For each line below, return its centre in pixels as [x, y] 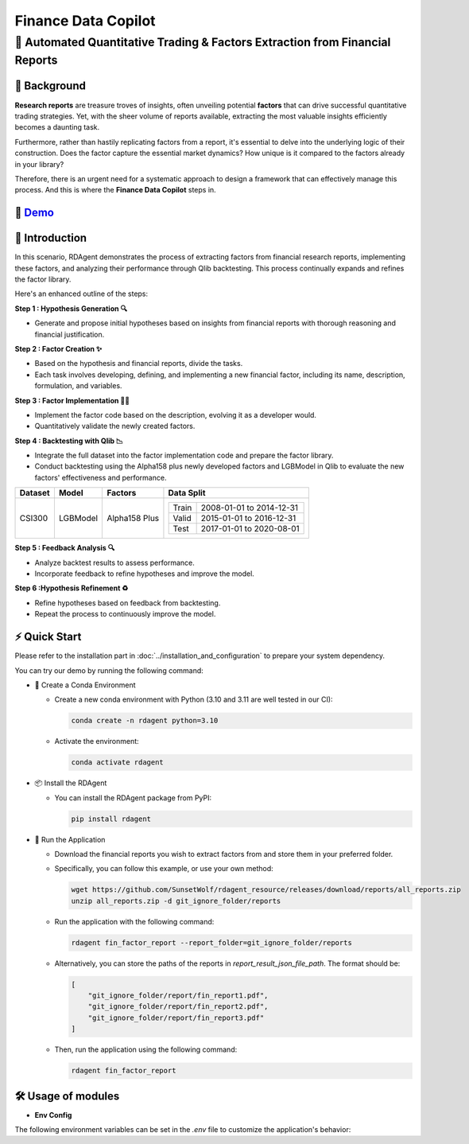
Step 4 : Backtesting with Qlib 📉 [69, 441]
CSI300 [34, 519]
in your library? [39, 164]
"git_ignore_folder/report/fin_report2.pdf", [178, 1007]
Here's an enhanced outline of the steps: [81, 294]
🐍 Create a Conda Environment [85, 685]
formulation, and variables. [78, 386]
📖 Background [50, 86]
